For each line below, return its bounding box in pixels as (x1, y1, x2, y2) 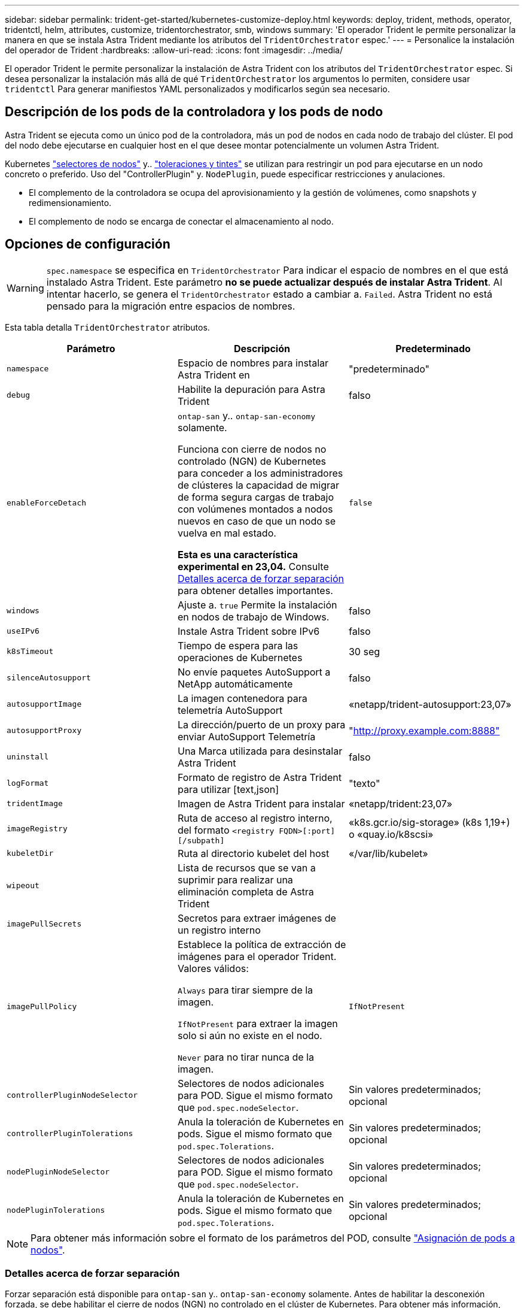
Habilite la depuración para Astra (177, 383, 325, 395)
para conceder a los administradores (177, 467, 343, 479)
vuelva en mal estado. (177, 526, 276, 539)
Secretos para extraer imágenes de (177, 912, 336, 924)
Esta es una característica (177, 548, 298, 561)
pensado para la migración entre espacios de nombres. (46, 299, 295, 312)
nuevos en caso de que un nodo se (177, 514, 336, 527)
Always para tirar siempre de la (177, 983, 313, 996)
